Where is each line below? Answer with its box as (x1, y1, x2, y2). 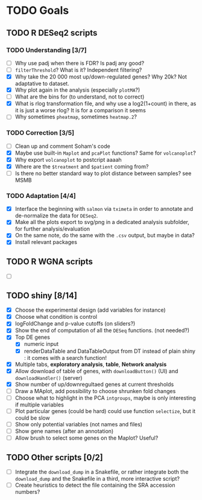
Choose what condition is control (14, 313, 98, 321)
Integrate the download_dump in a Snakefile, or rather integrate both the (14, 468, 189, 475)
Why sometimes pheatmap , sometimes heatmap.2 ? (14, 113, 137, 121)
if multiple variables (14, 401, 65, 408)
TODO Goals (6, 4, 69, 18)
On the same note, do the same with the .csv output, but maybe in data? (14, 232, 195, 239)
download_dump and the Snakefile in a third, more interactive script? (14, 475, 180, 482)
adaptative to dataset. (14, 80, 69, 88)
